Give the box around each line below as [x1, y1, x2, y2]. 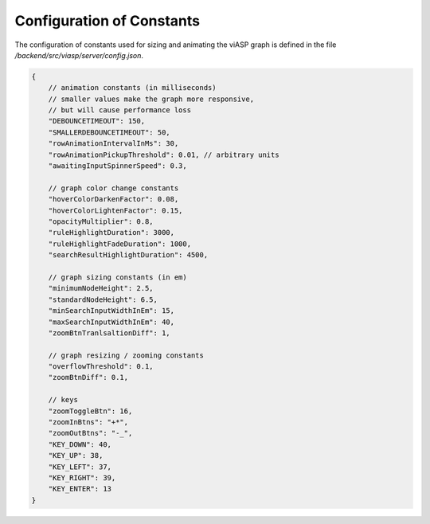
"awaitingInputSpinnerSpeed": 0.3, [48, 162, 187, 170]
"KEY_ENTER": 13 [48, 484, 111, 494]
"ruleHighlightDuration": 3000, [48, 228, 175, 237]
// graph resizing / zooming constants [48, 350, 205, 360]
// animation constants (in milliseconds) [48, 84, 217, 92]
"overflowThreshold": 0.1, [48, 362, 154, 371]
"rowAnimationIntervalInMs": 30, [48, 139, 179, 148]
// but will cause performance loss [48, 106, 191, 115]
